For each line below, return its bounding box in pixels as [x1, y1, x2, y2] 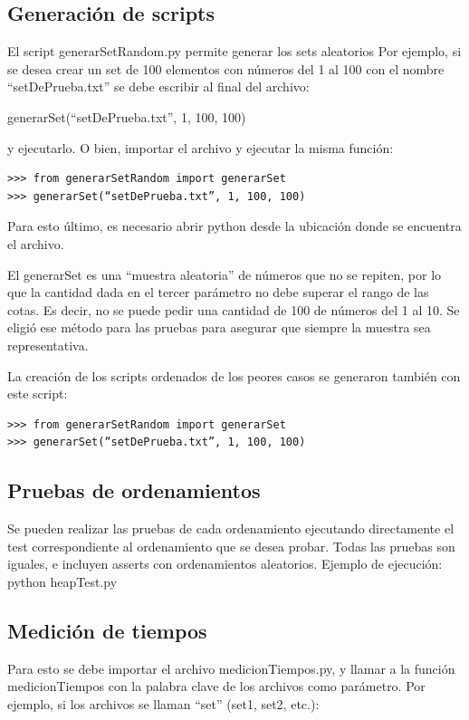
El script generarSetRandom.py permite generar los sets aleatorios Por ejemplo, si [7, 42, 462, 61]
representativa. [7, 335, 89, 354]
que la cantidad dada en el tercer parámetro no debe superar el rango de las [7, 283, 429, 302]
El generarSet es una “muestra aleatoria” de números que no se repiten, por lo [7, 264, 442, 283]
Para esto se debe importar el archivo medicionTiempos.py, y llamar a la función [7, 658, 455, 677]
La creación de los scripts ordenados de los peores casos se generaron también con [7, 366, 461, 385]
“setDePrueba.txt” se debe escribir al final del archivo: [7, 77, 310, 96]
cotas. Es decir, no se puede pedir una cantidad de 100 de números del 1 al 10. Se [7, 300, 460, 319]
